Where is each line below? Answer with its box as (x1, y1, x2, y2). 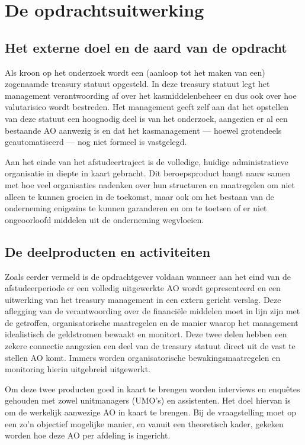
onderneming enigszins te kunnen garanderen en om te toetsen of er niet (5, 202, 267, 214)
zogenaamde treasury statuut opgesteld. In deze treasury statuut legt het (5, 78, 270, 90)
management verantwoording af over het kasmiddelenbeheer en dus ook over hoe (5, 89, 297, 101)
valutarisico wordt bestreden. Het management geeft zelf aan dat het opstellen (5, 101, 289, 113)
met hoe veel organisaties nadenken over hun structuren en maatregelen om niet (5, 178, 295, 191)
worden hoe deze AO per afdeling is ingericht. (5, 429, 171, 441)
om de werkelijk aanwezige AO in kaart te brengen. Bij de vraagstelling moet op (5, 406, 296, 418)
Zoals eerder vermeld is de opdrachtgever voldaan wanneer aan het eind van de (5, 270, 291, 282)
